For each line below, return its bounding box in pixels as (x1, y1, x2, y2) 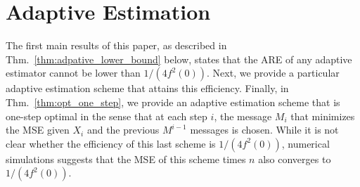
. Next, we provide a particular (207, 65, 340, 80)
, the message (214, 108, 272, 123)
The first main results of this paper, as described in (6, 38, 227, 53)
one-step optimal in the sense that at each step (6, 108, 207, 123)
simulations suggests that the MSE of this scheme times (6, 151, 246, 166)
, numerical (281, 136, 330, 150)
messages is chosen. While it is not (190, 122, 339, 137)
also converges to (258, 151, 331, 166)
